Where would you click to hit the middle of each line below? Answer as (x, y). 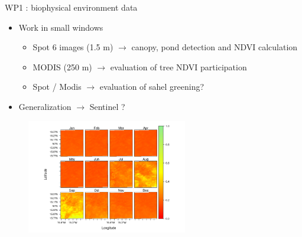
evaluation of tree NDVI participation (178, 66)
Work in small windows (61, 27)
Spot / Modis (57, 87)
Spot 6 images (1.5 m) (73, 47)
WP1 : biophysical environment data (71, 7)
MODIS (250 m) (62, 66)
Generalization (45, 106)
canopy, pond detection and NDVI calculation (215, 47)
